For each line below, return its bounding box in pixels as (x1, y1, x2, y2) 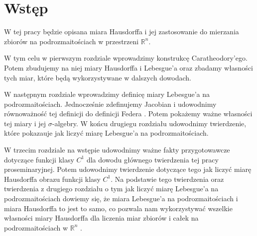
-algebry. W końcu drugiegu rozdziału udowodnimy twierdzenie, (52, 118, 247, 128)
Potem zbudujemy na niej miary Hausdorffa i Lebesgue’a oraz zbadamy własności (4, 62, 253, 73)
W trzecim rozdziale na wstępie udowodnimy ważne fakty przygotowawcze (4, 145, 230, 155)
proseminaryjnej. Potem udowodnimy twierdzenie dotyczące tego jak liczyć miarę (4, 164, 252, 174)
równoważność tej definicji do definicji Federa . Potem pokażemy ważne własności (4, 108, 253, 119)
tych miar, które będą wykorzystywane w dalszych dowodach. (4, 72, 191, 82)
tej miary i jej (4, 118, 46, 128)
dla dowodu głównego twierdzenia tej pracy (86, 154, 219, 164)
